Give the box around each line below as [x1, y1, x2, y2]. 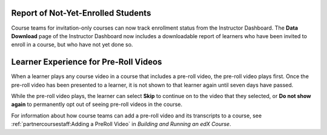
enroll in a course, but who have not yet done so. [11, 41, 133, 48]
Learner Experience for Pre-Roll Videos [11, 57, 162, 67]
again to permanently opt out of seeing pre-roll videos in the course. [11, 100, 183, 108]
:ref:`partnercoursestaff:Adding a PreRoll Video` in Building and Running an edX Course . [11, 120, 231, 128]
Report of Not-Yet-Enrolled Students [11, 8, 151, 18]
